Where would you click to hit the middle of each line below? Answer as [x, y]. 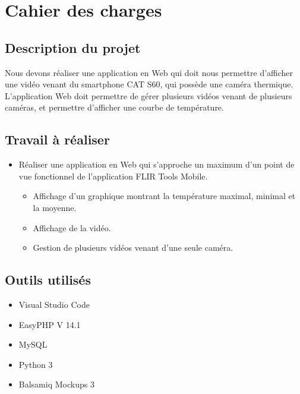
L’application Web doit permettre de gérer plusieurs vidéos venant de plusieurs [149, 95]
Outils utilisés [48, 280]
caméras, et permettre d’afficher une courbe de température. [114, 107]
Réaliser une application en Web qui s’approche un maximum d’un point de [157, 164]
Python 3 [36, 364]
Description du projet [73, 47]
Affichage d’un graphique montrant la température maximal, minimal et [164, 196]
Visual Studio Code [54, 304]
